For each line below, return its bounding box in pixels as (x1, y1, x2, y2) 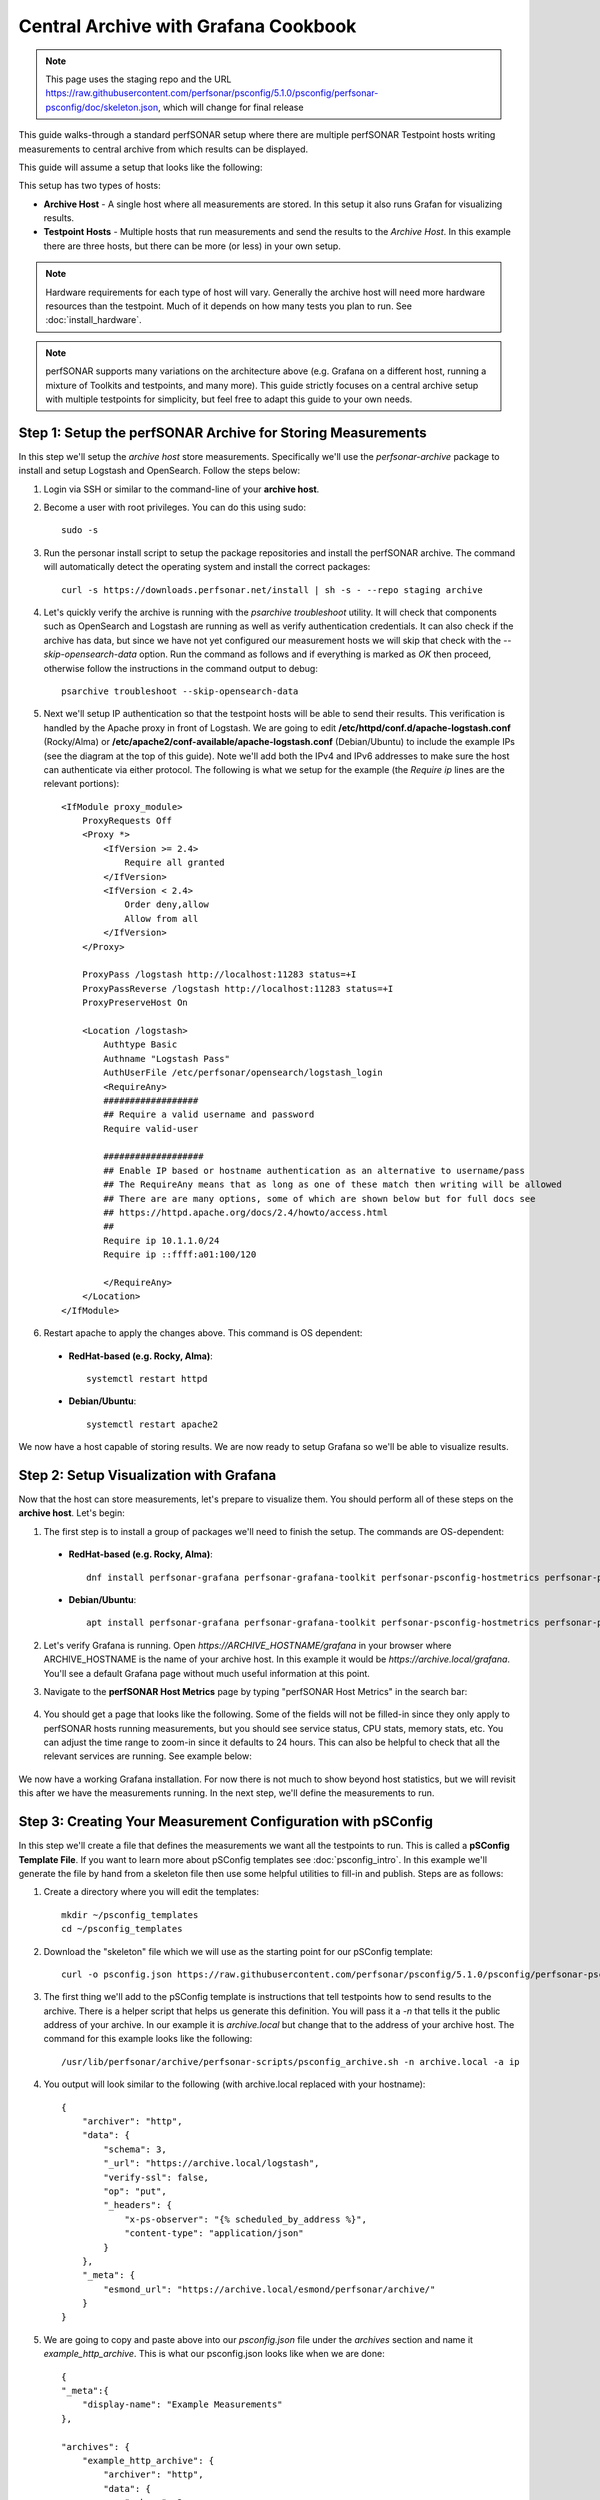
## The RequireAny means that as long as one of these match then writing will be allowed (103, 1179, 562, 1190)
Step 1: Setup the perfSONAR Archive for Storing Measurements (18, 424, 427, 441)
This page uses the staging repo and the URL (45, 73, 232, 85)
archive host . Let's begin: (18, 1507, 125, 1519)
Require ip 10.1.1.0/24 (103, 1235, 220, 1246)
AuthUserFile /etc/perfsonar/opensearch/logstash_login (103, 1067, 384, 1079)
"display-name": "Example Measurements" (81, 2399, 284, 2410)
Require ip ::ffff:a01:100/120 (103, 1249, 257, 1260)
